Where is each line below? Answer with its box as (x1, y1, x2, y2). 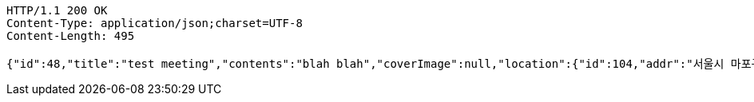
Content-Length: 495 (6, 29, 135, 42)
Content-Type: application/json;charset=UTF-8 (6, 17, 303, 29)
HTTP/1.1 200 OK (6, 4, 108, 17)
